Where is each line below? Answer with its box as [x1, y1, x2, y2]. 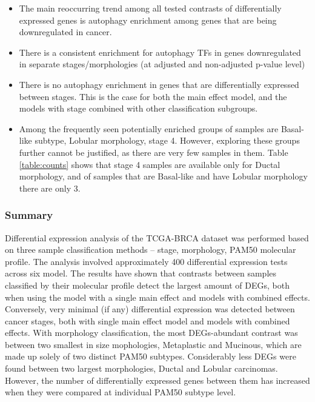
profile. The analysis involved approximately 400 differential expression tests [5, 255, 288, 267]
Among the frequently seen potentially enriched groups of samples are [19, 122, 279, 135]
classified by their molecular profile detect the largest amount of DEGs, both [5, 278, 290, 291]
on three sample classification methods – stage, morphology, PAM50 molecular [5, 243, 296, 256]
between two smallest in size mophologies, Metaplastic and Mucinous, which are [5, 338, 302, 350]
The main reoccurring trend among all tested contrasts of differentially [19, 2, 282, 14]
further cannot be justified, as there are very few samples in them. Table [19, 146, 288, 158]
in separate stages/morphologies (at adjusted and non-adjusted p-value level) [19, 58, 305, 70]
